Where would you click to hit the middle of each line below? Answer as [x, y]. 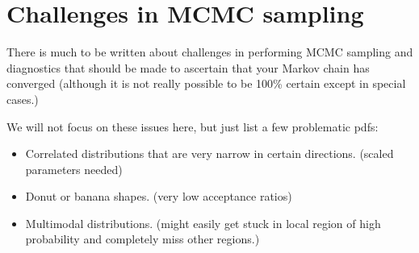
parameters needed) [74, 169]
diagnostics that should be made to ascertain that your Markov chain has [188, 67]
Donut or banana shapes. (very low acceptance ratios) [159, 196]
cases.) [23, 99]
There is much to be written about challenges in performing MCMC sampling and [210, 52]
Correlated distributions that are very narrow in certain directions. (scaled [209, 153]
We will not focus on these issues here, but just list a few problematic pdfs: [193, 126]
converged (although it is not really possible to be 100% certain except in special [206, 83]
